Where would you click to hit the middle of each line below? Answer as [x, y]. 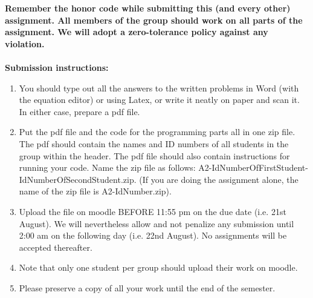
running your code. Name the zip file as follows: [107, 167]
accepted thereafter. [56, 247]
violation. [25, 43]
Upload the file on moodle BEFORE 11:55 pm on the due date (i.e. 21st [153, 211]
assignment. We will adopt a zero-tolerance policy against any [137, 32]
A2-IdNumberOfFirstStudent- [253, 167]
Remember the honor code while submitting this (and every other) [148, 8]
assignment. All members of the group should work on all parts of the [154, 20]
